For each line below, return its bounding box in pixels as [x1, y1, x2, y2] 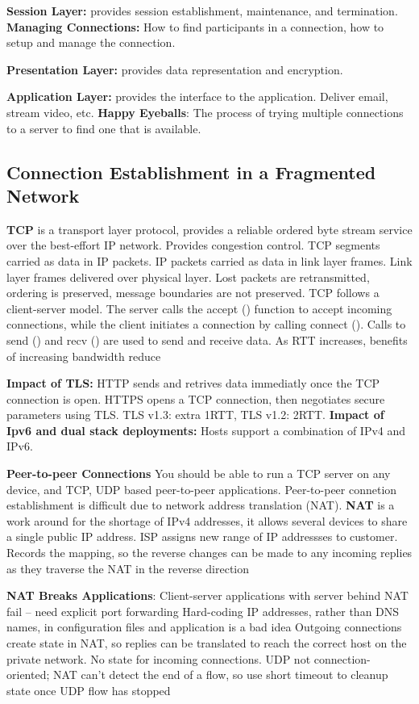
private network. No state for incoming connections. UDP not [6, 650, 311, 667]
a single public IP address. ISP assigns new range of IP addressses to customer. [6, 528, 398, 545]
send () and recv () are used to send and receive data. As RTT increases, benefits [6, 331, 408, 348]
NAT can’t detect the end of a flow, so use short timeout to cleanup [52, 666, 388, 683]
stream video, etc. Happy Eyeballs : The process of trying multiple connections [6, 103, 404, 120]
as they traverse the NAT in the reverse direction [6, 559, 249, 576]
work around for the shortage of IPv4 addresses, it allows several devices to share [6, 512, 408, 529]
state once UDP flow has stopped [6, 681, 171, 698]
